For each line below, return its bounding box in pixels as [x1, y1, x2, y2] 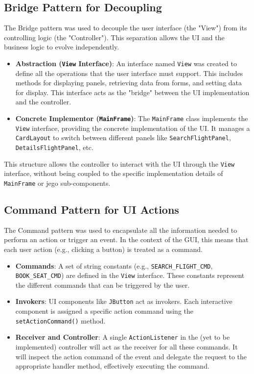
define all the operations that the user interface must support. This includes [15, 68, 243, 78]
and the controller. [15, 97, 71, 107]
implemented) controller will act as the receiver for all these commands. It [15, 342, 238, 351]
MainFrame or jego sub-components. [4, 177, 111, 188]
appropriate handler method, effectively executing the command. [15, 361, 209, 371]
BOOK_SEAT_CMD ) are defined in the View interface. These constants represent [15, 270, 245, 280]
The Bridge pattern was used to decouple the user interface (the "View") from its [4, 23, 247, 33]
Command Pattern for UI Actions [4, 201, 179, 217]
